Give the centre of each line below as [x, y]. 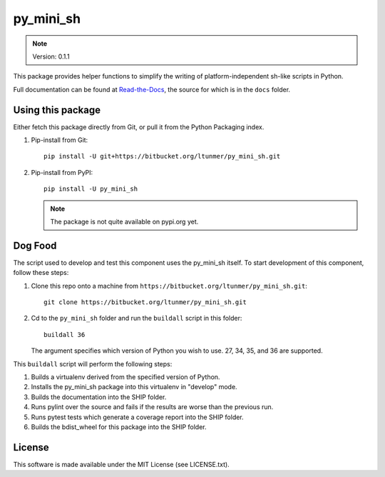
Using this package [57, 110]
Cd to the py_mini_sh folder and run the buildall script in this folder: [137, 318]
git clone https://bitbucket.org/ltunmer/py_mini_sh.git [145, 302]
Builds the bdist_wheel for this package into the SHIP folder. [119, 427]
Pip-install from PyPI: [62, 172]
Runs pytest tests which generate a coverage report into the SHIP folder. [137, 417]
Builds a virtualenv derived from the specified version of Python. [125, 377]
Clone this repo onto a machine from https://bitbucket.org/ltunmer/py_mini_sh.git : [169, 286]
